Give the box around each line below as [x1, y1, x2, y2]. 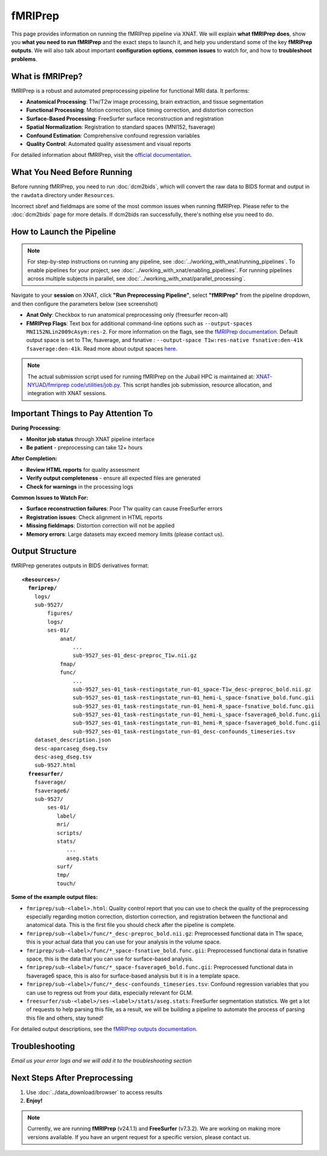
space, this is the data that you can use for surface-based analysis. [26, 955, 194, 962]
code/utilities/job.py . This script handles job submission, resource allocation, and [70, 381, 272, 389]
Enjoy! [26, 1097, 43, 1104]
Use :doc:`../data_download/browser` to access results [26, 1088, 163, 1096]
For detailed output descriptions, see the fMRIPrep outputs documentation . [11, 1026, 197, 1033]
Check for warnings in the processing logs [26, 483, 134, 490]
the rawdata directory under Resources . [11, 191, 115, 198]
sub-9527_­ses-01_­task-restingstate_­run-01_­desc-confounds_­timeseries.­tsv [72, 728, 296, 735]
